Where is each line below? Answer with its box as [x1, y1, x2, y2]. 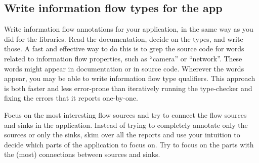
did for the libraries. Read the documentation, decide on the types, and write [4, 33, 243, 44]
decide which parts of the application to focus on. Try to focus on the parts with [4, 139, 254, 149]
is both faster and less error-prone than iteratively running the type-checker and [4, 83, 252, 93]
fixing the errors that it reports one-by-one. [4, 93, 138, 103]
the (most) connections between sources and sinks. [4, 149, 160, 159]
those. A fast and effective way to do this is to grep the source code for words [4, 43, 244, 54]
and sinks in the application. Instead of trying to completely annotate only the [4, 119, 248, 130]
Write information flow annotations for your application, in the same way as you [4, 24, 253, 34]
